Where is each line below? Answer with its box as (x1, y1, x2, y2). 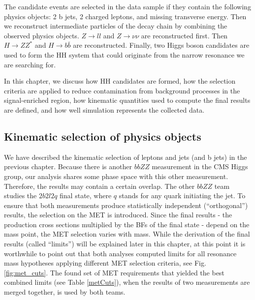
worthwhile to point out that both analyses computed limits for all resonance (4, 248, 237, 258)
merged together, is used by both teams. (4, 287, 126, 297)
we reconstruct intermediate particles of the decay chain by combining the (4, 21, 227, 31)
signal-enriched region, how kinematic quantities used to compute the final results (4, 95, 251, 105)
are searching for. (4, 59, 56, 69)
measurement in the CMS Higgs (152, 161, 248, 172)
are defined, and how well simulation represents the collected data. (4, 104, 205, 115)
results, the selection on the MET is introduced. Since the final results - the (4, 210, 232, 220)
